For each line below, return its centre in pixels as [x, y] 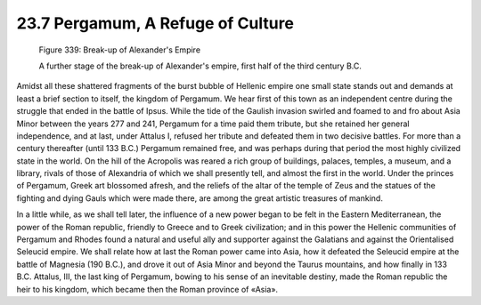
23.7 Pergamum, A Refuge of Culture [155, 23]
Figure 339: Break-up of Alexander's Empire [119, 50]
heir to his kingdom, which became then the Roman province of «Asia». [147, 289]
